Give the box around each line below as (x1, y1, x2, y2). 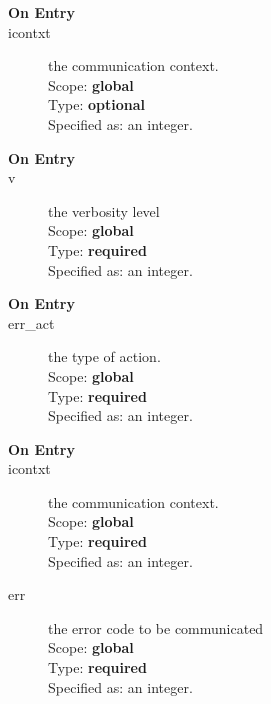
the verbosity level (48, 200, 160, 221)
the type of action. (48, 346, 161, 367)
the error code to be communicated (48, 617, 264, 638)
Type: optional (48, 94, 146, 115)
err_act (8, 312, 55, 333)
